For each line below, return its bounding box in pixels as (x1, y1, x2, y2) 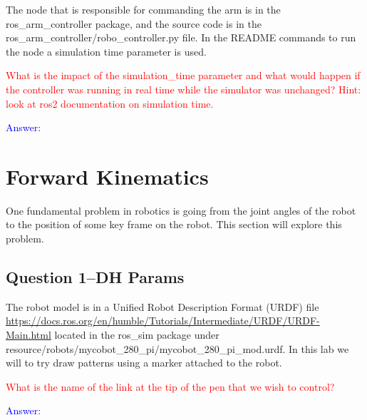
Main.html (6, 327, 51, 342)
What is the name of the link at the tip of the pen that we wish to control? (6, 379, 335, 394)
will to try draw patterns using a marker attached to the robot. (6, 355, 282, 370)
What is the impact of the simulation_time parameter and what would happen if (6, 68, 361, 83)
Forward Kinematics (6, 161, 209, 190)
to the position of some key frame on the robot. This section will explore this (6, 217, 342, 232)
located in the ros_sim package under (54, 327, 219, 342)
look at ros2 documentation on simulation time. (6, 96, 214, 111)
